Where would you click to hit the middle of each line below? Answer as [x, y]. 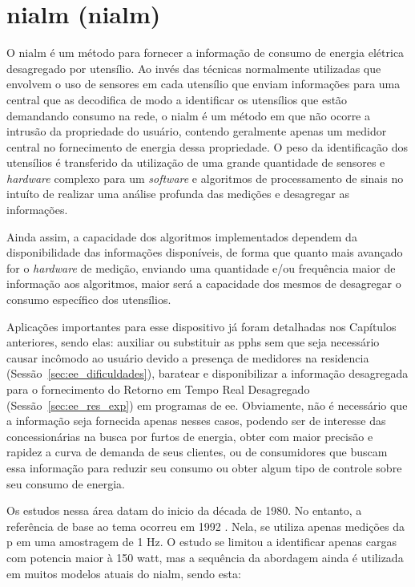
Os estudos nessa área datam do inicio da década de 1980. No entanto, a [184, 510]
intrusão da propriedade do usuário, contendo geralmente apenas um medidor [197, 131]
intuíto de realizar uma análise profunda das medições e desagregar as [178, 194]
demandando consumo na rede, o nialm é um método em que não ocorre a [188, 115]
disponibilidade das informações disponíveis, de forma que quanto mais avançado [205, 252]
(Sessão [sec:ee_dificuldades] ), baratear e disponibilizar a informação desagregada [207, 373]
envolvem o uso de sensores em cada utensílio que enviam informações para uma [203, 84]
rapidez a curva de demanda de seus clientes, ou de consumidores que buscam [197, 452]
